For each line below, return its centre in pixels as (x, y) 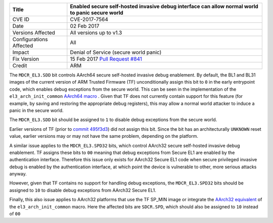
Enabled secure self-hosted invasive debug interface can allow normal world (164, 6)
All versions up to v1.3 (96, 33)
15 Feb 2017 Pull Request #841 (106, 59)
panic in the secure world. (36, 110)
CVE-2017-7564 (89, 19)
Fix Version (26, 59)
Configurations (30, 39)
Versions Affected (34, 33)
